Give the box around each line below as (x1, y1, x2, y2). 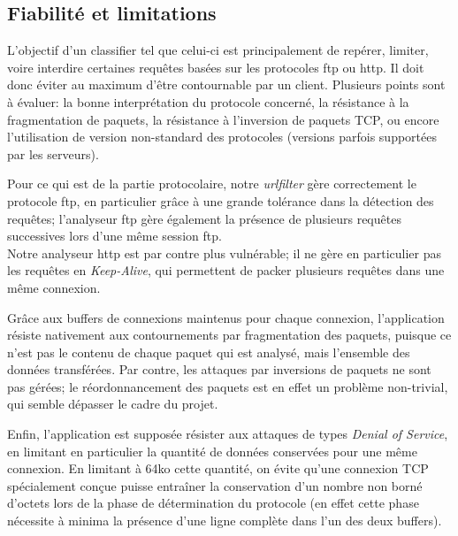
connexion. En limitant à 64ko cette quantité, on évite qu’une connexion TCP (7, 459, 429, 478)
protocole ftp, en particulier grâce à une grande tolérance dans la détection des (7, 191, 434, 210)
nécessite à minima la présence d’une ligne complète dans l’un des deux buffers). (7, 511, 442, 530)
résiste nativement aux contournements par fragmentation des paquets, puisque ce (7, 325, 452, 344)
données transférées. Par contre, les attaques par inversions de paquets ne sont (7, 360, 431, 379)
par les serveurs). (7, 144, 99, 163)
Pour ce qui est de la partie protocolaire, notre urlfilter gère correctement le (7, 174, 416, 193)
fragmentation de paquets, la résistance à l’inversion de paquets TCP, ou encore (7, 110, 439, 128)
